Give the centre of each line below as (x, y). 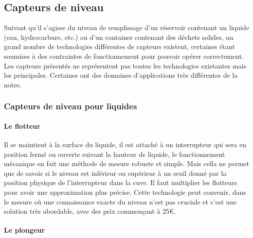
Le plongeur (24, 230)
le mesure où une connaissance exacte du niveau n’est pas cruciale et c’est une (120, 201)
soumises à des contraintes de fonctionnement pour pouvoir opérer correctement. (124, 56)
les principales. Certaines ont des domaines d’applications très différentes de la (121, 75)
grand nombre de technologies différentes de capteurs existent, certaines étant (119, 46)
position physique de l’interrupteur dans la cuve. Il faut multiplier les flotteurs (120, 182)
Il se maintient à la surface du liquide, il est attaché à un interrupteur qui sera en (125, 144)
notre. (13, 84)
